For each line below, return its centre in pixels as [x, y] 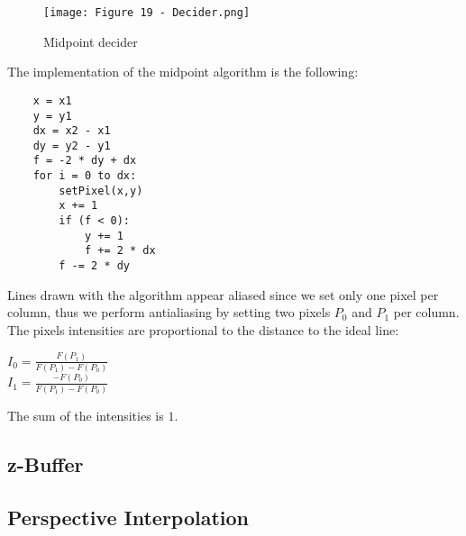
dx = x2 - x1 [72, 131]
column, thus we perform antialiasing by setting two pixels [169, 312]
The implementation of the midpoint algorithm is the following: [183, 72]
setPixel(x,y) [101, 191]
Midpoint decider [91, 41]
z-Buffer [46, 463]
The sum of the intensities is [86, 415]
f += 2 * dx [120, 251]
